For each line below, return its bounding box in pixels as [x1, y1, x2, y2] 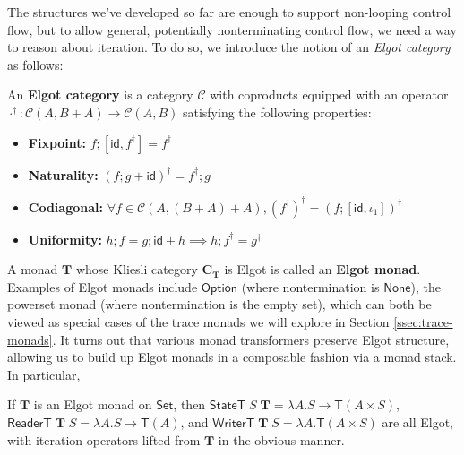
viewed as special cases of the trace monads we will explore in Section [7, 313, 390, 331]
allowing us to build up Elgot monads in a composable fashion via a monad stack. [7, 348, 457, 366]
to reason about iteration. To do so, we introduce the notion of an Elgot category [7, 38, 451, 56]
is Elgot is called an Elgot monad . [224, 260, 421, 279]
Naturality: [28, 165, 99, 184]
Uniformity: [28, 229, 102, 248]
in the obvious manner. [218, 430, 345, 449]
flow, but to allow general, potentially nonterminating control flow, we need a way [7, 20, 457, 39]
